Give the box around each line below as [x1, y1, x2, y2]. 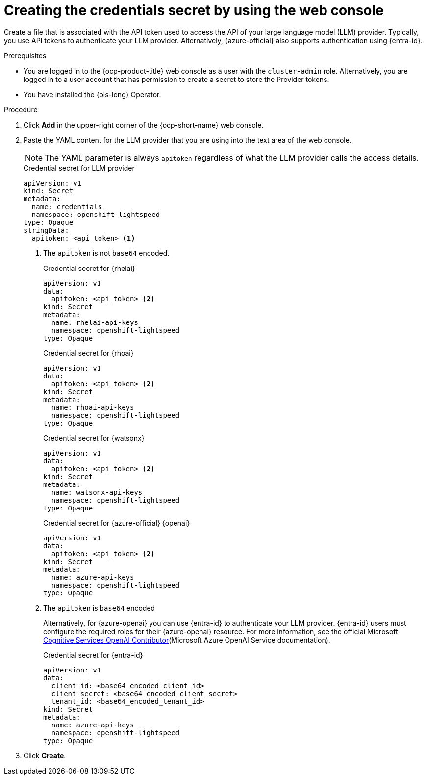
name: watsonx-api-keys [51, 488, 143, 496]
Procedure [4, 105, 38, 114]
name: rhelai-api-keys [51, 318, 138, 326]
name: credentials [31, 202, 102, 211]
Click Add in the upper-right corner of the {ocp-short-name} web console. [24, 120, 264, 129]
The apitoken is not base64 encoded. [43, 248, 170, 257]
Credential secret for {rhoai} [43, 349, 134, 357]
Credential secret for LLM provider [24, 163, 135, 172]
